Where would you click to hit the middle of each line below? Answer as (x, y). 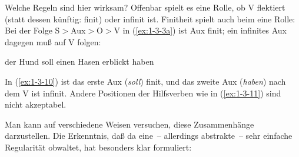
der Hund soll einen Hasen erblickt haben (79, 61)
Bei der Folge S (32, 30)
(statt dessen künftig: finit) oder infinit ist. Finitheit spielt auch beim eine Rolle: (150, 19)
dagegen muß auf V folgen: (53, 41)
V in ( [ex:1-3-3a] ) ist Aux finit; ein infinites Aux (200, 30)
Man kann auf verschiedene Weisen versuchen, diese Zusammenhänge (129, 124)
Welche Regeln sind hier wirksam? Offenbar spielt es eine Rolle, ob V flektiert (145, 7)
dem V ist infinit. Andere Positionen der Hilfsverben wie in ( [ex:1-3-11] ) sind (143, 93)
